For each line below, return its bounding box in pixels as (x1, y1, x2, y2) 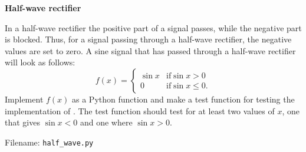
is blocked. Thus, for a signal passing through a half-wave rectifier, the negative (5, 33, 292, 45)
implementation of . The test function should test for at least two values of (5, 104, 275, 117)
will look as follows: (5, 56, 75, 68)
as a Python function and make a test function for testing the (72, 92, 295, 105)
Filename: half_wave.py (5, 136, 94, 148)
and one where (80, 116, 133, 128)
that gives (5, 116, 40, 128)
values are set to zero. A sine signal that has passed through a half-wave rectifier (5, 44, 296, 57)
